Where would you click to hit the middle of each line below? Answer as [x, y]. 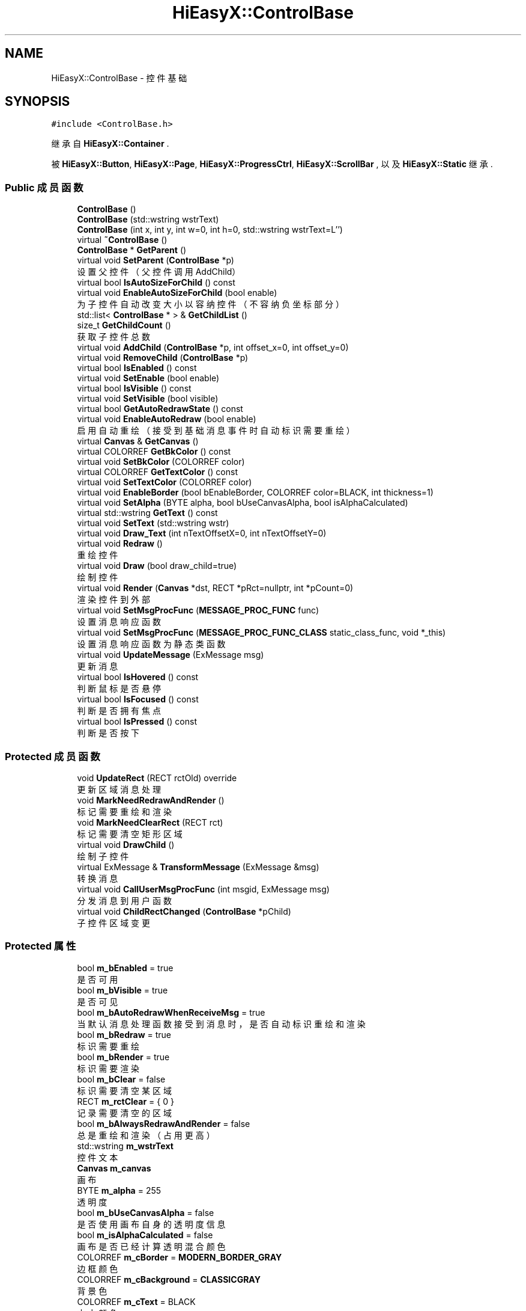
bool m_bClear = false [121, 1079]
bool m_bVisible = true [122, 990]
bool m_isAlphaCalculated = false [145, 1235]
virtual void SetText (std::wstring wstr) [153, 523]
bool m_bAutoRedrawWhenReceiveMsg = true [171, 1012]
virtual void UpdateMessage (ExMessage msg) [171, 655]
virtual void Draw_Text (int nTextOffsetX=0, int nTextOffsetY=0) [202, 533]
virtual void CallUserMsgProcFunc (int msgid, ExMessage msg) [203, 889]
